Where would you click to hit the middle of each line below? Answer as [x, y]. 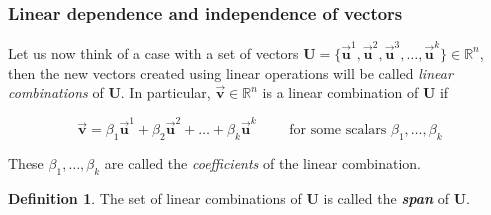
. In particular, [165, 92]
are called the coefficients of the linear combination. [262, 163]
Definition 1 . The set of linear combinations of [155, 198]
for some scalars [338, 130]
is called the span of [386, 198]
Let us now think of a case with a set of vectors [153, 52]
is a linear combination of [340, 92]
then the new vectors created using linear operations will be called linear [230, 72]
